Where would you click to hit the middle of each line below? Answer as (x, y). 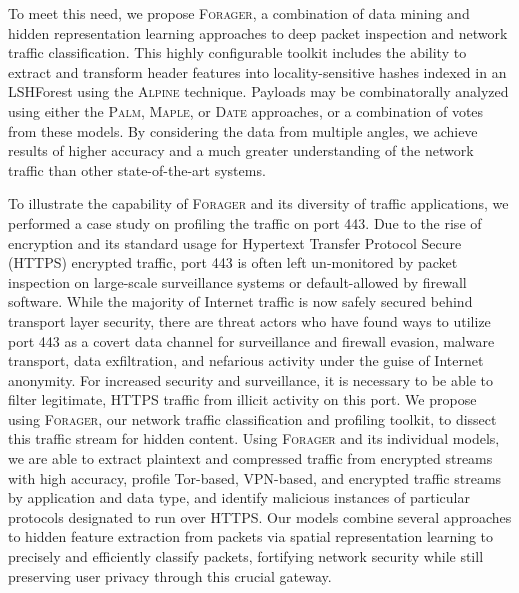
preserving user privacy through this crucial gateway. (170, 575)
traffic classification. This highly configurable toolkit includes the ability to (237, 52)
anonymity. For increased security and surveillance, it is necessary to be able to (250, 379)
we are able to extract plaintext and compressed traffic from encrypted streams (250, 458)
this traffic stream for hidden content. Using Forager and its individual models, (254, 438)
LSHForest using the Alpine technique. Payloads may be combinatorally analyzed (258, 91)
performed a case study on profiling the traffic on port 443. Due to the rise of (245, 222)
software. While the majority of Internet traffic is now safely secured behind (240, 301)
